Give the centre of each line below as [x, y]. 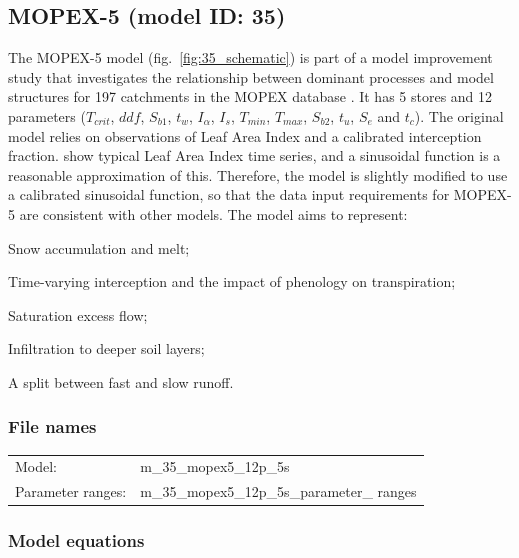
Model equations [76, 540]
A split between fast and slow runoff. [121, 381]
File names [52, 426]
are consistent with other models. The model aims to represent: [213, 213]
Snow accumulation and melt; [99, 247]
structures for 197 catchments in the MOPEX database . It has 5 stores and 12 [250, 96]
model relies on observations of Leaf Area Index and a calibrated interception [245, 135]
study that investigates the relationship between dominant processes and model [251, 76]
